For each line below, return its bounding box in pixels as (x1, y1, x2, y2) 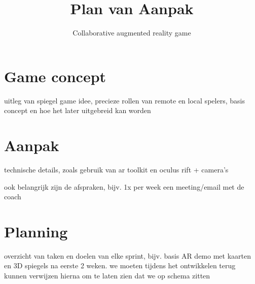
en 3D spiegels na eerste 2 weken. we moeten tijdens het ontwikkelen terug (4, 260, 236, 271)
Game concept (4, 65, 106, 86)
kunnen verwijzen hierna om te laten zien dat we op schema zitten (4, 270, 210, 281)
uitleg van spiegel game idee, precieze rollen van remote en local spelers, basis (4, 95, 245, 105)
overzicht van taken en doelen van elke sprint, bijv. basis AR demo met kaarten (4, 250, 251, 261)
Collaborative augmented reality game (72, 27, 191, 38)
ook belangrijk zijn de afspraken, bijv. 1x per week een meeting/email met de (4, 181, 244, 192)
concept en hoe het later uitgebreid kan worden (4, 105, 151, 116)
